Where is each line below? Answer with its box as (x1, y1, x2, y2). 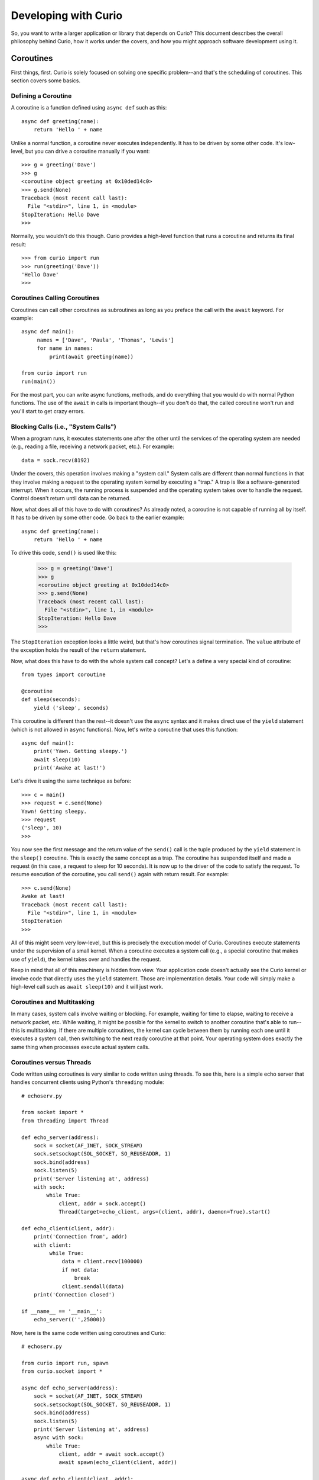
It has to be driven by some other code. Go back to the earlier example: (11, 514, 184, 521)
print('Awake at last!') (33, 764, 106, 771)
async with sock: (33, 1434, 84, 1441)
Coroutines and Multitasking (11, 998, 95, 1006)
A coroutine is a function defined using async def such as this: (11, 104, 167, 111)
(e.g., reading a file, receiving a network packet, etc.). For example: (11, 443, 174, 450)
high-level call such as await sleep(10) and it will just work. (11, 983, 164, 990)
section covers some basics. (11, 77, 81, 84)
